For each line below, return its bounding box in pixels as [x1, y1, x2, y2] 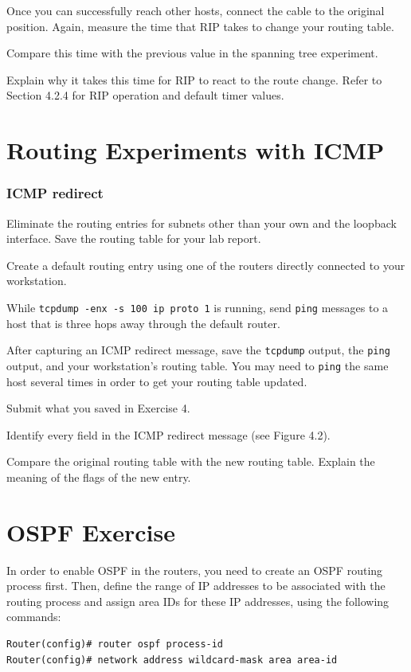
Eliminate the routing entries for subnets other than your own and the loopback [6, 214, 397, 231]
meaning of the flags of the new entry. [6, 468, 191, 485]
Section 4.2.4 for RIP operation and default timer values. [6, 87, 284, 104]
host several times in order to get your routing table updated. [6, 373, 307, 389]
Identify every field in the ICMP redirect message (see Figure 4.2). [6, 426, 331, 443]
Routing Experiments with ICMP [6, 134, 385, 166]
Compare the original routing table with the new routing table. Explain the [6, 453, 375, 470]
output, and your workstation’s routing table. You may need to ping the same [6, 357, 389, 373]
